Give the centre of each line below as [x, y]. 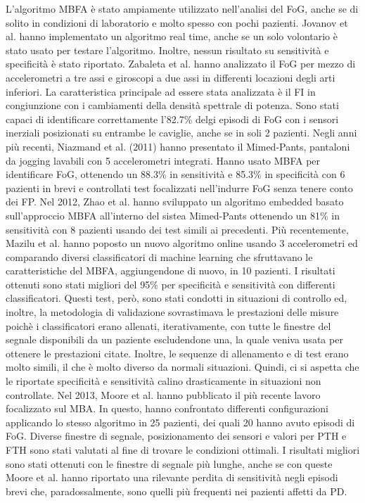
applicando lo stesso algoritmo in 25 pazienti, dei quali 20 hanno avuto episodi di [180, 422]
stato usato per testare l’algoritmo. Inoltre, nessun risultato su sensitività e [167, 50]
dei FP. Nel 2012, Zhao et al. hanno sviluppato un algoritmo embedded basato [175, 202]
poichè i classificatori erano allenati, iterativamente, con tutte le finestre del [168, 325]
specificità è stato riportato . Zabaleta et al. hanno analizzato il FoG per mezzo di [181, 64]
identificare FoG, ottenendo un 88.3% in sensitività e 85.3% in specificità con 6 [175, 174]
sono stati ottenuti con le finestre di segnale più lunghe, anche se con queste [169, 463]
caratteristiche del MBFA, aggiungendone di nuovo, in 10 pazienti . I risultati [171, 270]
